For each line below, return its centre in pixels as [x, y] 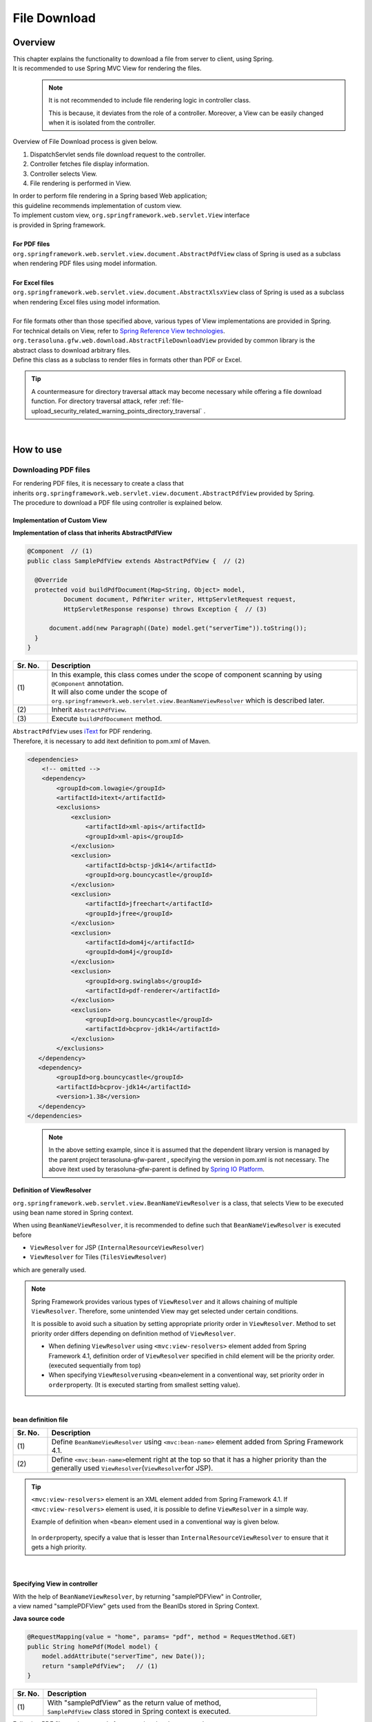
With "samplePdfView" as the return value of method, [134, 1703]
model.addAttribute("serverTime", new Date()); [124, 1656]
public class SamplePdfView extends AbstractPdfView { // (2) [136, 561]
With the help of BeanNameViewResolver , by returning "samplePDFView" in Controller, [137, 1596]
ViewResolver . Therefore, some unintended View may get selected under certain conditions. [165, 1311]
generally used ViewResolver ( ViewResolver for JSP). [132, 1468]
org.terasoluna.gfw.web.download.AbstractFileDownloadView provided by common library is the [164, 340]
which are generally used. [49, 1269]
